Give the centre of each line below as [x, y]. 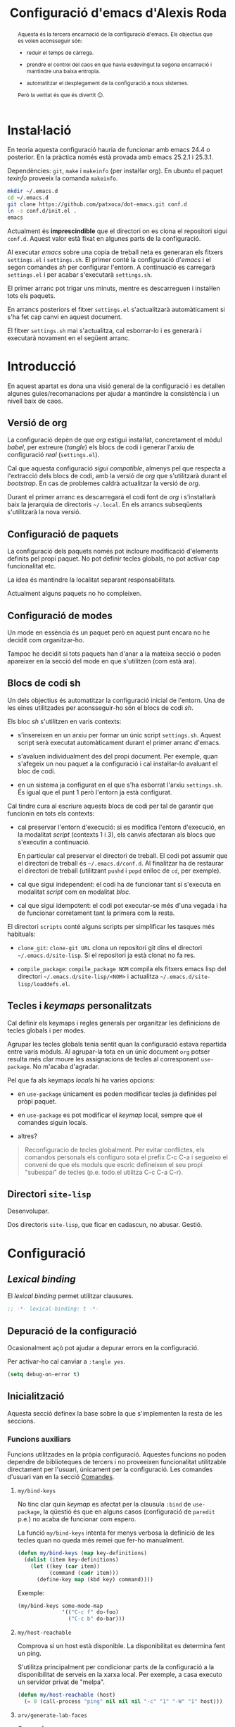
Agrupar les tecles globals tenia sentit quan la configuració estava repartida [117, 1044]
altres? [27, 1136]
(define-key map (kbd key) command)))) [95, 1579]
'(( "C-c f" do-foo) [90, 1612]
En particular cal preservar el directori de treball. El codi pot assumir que [122, 855]
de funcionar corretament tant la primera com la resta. [96, 913]
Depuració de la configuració [72, 1331]
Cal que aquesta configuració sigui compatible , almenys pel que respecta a [117, 468]
